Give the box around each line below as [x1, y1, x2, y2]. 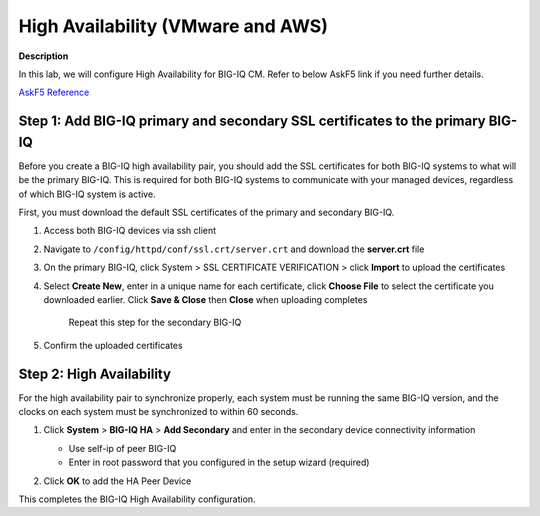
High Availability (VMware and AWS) [18, 15, 329, 37]
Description [18, 50, 69, 62]
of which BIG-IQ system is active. [18, 188, 156, 200]
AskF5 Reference [18, 86, 90, 99]
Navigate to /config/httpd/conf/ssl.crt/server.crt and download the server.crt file [43, 243, 425, 255]
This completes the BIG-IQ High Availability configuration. [18, 493, 256, 505]
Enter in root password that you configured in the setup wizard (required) [68, 456, 370, 469]
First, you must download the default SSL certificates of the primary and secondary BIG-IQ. [18, 206, 395, 218]
